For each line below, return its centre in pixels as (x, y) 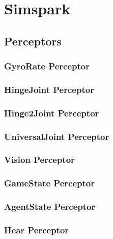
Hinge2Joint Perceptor (52, 113)
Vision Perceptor (39, 160)
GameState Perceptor (49, 183)
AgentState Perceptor (50, 207)
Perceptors (33, 41)
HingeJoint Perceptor (49, 89)
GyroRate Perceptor (47, 66)
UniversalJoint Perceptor (57, 136)
